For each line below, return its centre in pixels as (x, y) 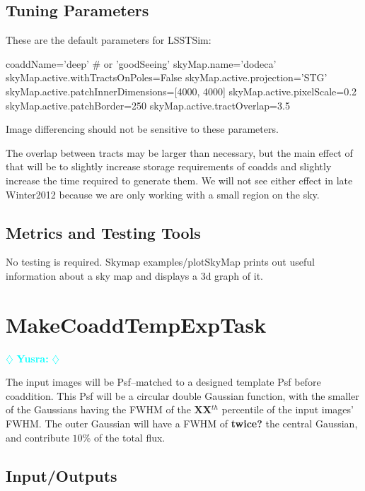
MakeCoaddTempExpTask (136, 324)
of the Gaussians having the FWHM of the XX (109, 409)
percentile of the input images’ (288, 409)
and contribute (37, 437)
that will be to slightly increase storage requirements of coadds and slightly (169, 166)
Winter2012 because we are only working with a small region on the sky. (163, 194)
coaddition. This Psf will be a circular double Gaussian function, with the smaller (182, 395)
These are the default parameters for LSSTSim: (109, 40)
